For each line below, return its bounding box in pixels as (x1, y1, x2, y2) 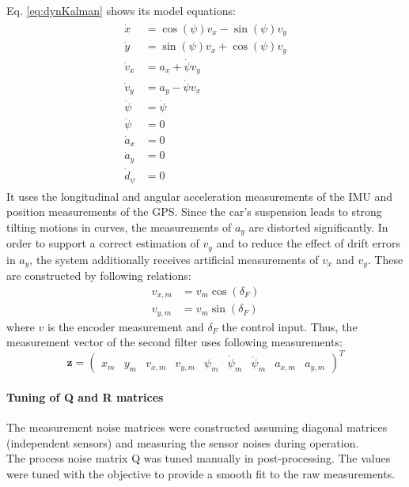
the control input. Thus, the (222, 318, 358, 334)
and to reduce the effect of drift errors (216, 235, 400, 251)
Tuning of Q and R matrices (6, 389, 164, 405)
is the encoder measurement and (47, 318, 204, 334)
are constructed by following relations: (6, 267, 191, 284)
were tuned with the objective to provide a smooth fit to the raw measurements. (6, 465, 396, 481)
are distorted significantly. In (248, 218, 388, 235)
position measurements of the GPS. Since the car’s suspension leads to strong (6, 203, 382, 220)
